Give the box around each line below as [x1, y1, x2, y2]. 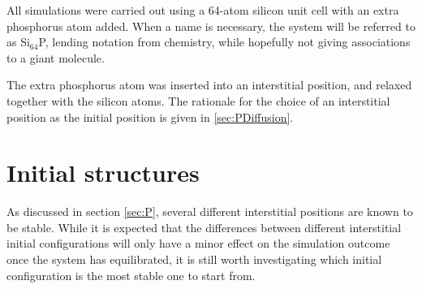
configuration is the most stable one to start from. [6, 266, 256, 283]
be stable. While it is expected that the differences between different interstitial [6, 218, 402, 235]
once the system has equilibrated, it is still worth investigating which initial [6, 251, 382, 268]
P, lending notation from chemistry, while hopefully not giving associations [38, 33, 411, 50]
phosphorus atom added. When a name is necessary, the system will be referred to [6, 17, 416, 34]
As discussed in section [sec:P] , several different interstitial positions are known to [6, 203, 413, 220]
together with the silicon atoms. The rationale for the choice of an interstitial [6, 92, 390, 109]
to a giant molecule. [6, 49, 105, 66]
